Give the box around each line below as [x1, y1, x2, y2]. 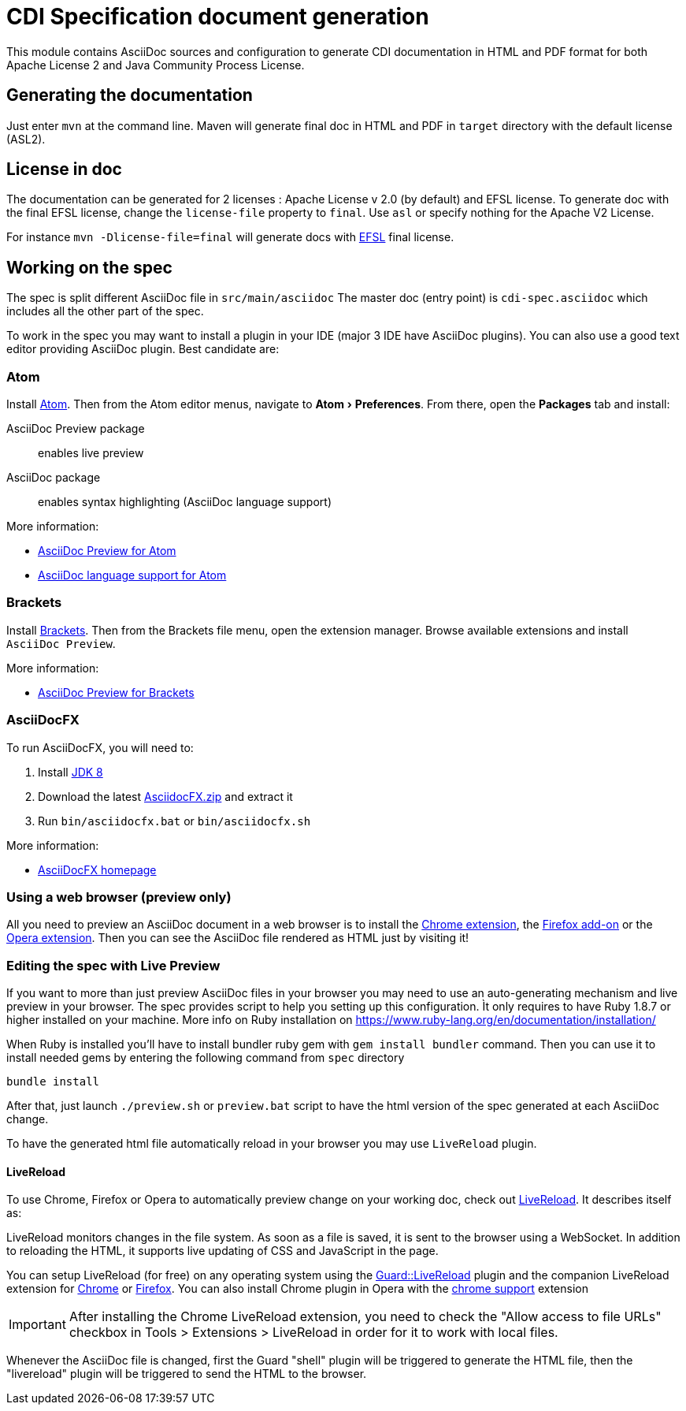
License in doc [6, 159, 122, 180]
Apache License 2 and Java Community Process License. [6, 58, 305, 72]
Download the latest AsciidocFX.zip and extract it [38, 789, 293, 803]
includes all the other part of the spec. [6, 304, 204, 318]
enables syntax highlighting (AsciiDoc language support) [38, 495, 332, 509]
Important [9, 1316, 66, 1333]
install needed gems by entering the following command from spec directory [6, 1051, 405, 1065]
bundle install [6, 1075, 100, 1089]
